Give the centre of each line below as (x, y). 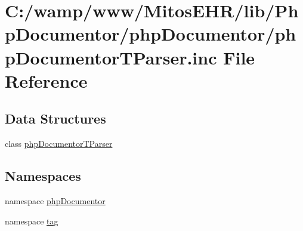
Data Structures (55, 118)
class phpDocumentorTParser (59, 144)
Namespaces (43, 176)
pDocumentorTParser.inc (111, 57)
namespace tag (32, 221)
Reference (46, 80)
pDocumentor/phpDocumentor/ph (151, 34)
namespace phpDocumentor (55, 200)
